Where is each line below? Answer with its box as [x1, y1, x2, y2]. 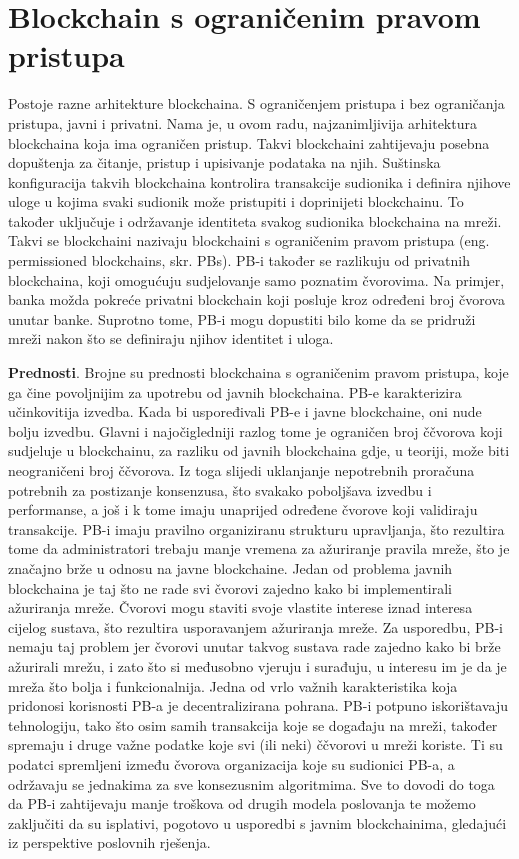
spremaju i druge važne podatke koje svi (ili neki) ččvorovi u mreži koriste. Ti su [8, 734, 503, 755]
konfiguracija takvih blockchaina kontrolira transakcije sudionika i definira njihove [8, 171, 511, 192]
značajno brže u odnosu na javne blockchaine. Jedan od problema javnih [8, 557, 453, 578]
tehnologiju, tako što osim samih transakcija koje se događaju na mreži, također [8, 714, 498, 735]
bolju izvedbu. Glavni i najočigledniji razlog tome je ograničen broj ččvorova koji [8, 420, 503, 441]
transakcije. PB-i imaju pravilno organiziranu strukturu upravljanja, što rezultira [8, 518, 505, 539]
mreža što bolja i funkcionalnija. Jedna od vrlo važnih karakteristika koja [8, 675, 458, 696]
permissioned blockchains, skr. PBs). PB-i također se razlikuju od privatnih [8, 250, 470, 271]
